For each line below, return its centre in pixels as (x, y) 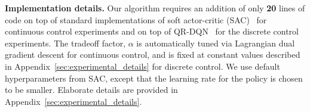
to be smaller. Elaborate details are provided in (91, 90)
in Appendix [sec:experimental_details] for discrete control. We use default (142, 66)
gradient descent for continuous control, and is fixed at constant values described (153, 55)
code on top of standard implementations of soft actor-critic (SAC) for (136, 19)
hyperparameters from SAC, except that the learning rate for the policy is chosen (154, 78)
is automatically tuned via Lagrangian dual (216, 43)
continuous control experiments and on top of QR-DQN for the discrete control (152, 31)
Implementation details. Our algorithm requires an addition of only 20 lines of (155, 8)
